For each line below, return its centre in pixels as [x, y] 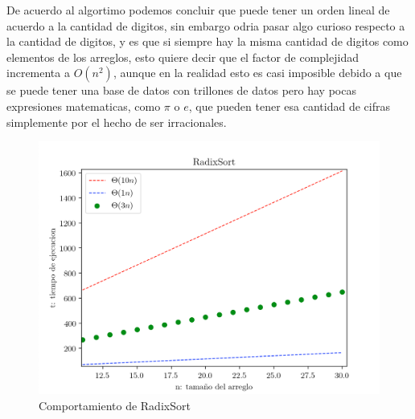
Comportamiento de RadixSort [115, 405]
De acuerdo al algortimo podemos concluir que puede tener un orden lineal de [198, 10]
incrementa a [38, 73]
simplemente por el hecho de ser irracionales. [117, 122]
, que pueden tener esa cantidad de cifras [289, 106]
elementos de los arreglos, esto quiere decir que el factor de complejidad [183, 57]
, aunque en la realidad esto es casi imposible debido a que [257, 73]
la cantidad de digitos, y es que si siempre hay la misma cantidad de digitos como [207, 41]
